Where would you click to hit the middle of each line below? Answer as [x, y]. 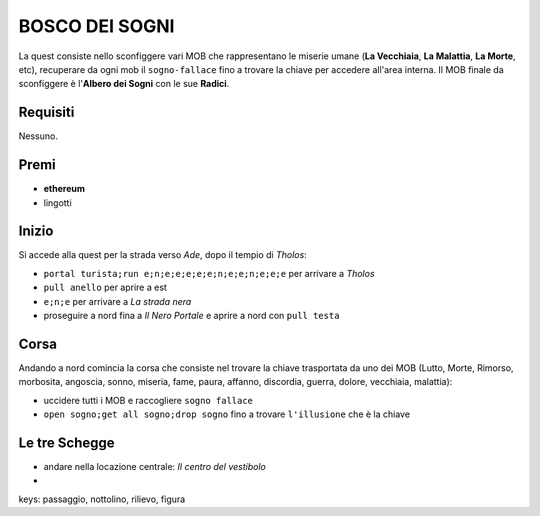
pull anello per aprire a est [105, 287]
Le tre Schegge [66, 442]
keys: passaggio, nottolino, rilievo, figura [102, 499]
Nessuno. [38, 136]
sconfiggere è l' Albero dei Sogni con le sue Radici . [124, 84]
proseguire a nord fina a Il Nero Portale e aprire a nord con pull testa [191, 315]
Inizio [36, 231]
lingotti [57, 202]
